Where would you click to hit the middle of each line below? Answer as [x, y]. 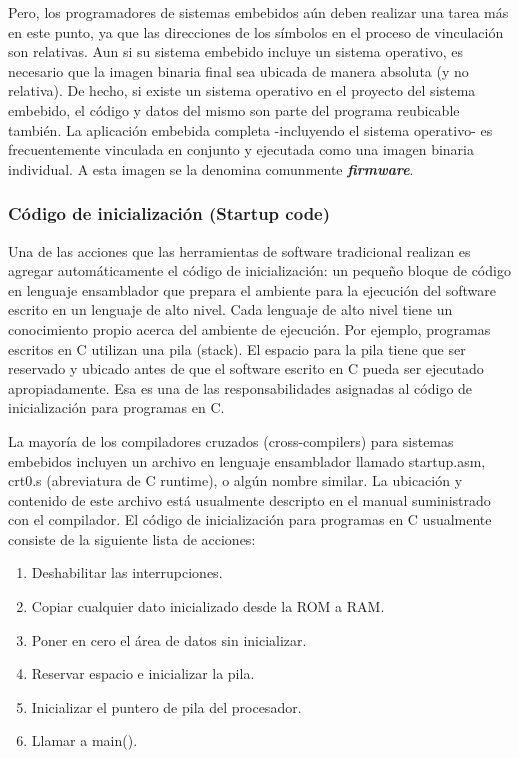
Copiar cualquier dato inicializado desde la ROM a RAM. [208, 606]
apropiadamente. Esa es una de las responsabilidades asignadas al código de [240, 387]
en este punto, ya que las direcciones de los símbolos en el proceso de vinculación [256, 31]
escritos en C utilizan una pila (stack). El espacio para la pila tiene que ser [237, 348]
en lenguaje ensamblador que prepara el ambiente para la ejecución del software [252, 289]
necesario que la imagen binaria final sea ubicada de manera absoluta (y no [238, 70]
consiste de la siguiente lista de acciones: [132, 538]
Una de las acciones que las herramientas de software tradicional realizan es [239, 250]
